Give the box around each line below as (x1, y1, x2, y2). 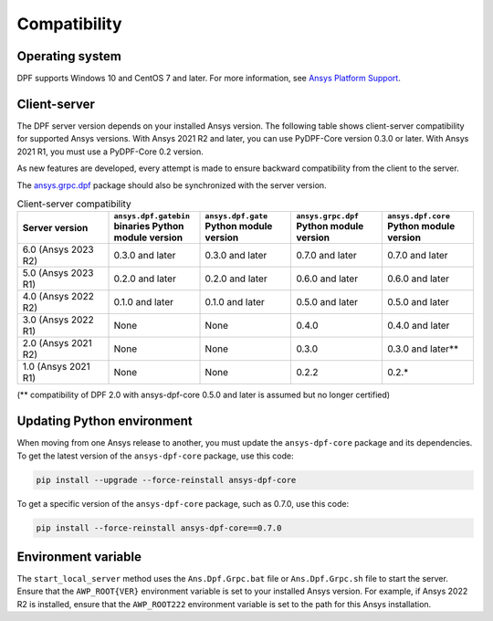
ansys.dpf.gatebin (113, 211, 191, 221)
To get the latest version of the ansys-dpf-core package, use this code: (16, 450, 294, 461)
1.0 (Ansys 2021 (22, 361, 90, 374)
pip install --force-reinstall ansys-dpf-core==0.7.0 (36, 522, 282, 533)
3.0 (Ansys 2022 (22, 313, 95, 326)
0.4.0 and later (386, 320, 450, 332)
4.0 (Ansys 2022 (22, 290, 95, 303)
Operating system (16, 48, 122, 64)
